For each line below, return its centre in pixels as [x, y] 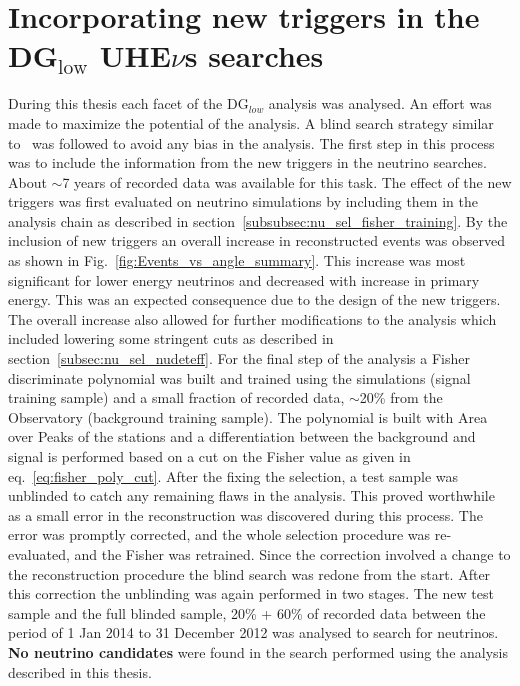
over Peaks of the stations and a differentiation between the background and [242, 436]
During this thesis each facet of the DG [128, 103]
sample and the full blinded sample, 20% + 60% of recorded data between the [247, 612]
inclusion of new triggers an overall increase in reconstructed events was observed [256, 240]
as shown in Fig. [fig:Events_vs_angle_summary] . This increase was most [237, 260]
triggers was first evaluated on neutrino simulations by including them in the [243, 201]
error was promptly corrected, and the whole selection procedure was [219, 534]
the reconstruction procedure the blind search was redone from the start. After [249, 573]
